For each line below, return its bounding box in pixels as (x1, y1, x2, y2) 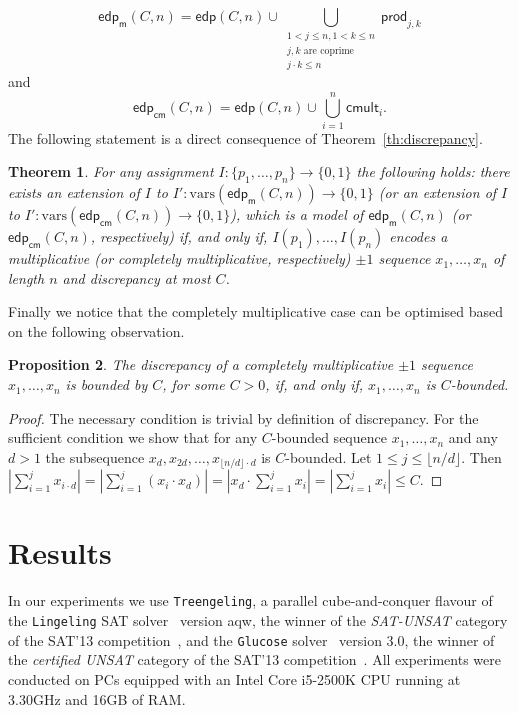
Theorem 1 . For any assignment (8, 161, 214, 182)
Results (8, 532, 112, 573)
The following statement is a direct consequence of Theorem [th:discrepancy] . (8, 127, 483, 148)
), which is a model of (230, 204, 364, 225)
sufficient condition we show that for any (8, 427, 258, 448)
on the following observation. (8, 320, 185, 341)
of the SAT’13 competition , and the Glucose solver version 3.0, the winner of (8, 629, 495, 650)
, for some (162, 374, 225, 395)
